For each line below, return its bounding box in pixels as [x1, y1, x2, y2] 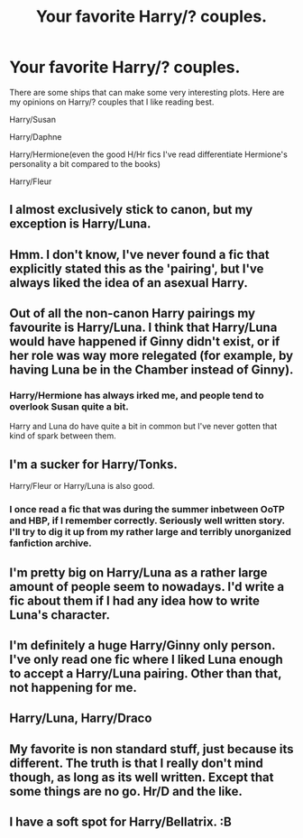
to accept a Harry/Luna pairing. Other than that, [9, 666, 282, 681]
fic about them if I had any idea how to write [9, 593, 260, 608]
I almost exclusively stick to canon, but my [9, 202, 253, 217]
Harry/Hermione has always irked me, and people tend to [9, 390, 264, 402]
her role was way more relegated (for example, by [9, 348, 294, 364]
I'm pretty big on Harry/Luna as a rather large [9, 565, 268, 580]
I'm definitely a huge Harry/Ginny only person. [9, 638, 276, 653]
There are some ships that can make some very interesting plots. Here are [9, 87, 285, 97]
